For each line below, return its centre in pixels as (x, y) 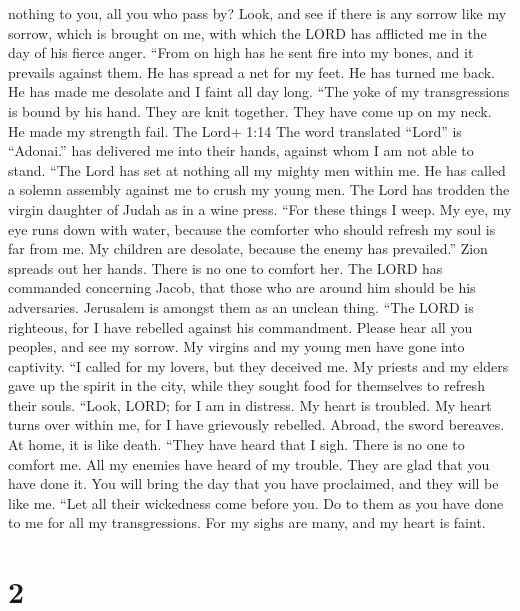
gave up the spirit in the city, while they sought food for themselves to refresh (246, 385)
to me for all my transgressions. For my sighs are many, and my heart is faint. (247, 522)
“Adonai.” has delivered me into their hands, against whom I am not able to (241, 150)
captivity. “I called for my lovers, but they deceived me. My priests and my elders (258, 365)
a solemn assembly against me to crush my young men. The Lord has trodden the (259, 189)
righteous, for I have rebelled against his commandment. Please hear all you (240, 326)
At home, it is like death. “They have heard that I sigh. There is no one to (236, 444)
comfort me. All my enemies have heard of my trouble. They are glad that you (249, 463)
